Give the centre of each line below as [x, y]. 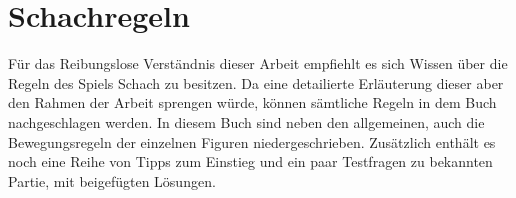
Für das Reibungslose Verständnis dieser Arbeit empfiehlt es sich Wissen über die [258, 63]
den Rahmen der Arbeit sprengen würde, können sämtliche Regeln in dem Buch [252, 102]
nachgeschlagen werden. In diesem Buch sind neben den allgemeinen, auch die [246, 121]
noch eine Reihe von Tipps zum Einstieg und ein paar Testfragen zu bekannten [250, 161]
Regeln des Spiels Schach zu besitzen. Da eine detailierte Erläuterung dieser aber [256, 82]
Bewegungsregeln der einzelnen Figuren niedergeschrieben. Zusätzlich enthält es [252, 141]
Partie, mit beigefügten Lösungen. [112, 180]
